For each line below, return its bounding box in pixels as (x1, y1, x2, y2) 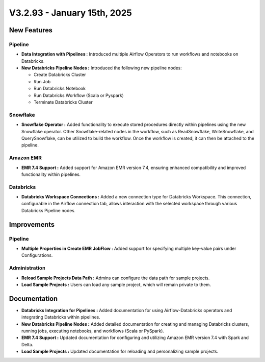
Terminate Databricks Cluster (33, 99, 93, 105)
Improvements (9, 220, 55, 229)
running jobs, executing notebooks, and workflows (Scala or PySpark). (21, 328, 164, 334)
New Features (9, 26, 53, 34)
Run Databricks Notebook (33, 86, 86, 92)
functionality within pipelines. (21, 171, 81, 177)
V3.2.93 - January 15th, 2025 (9, 7, 132, 18)
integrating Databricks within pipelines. (21, 314, 101, 320)
